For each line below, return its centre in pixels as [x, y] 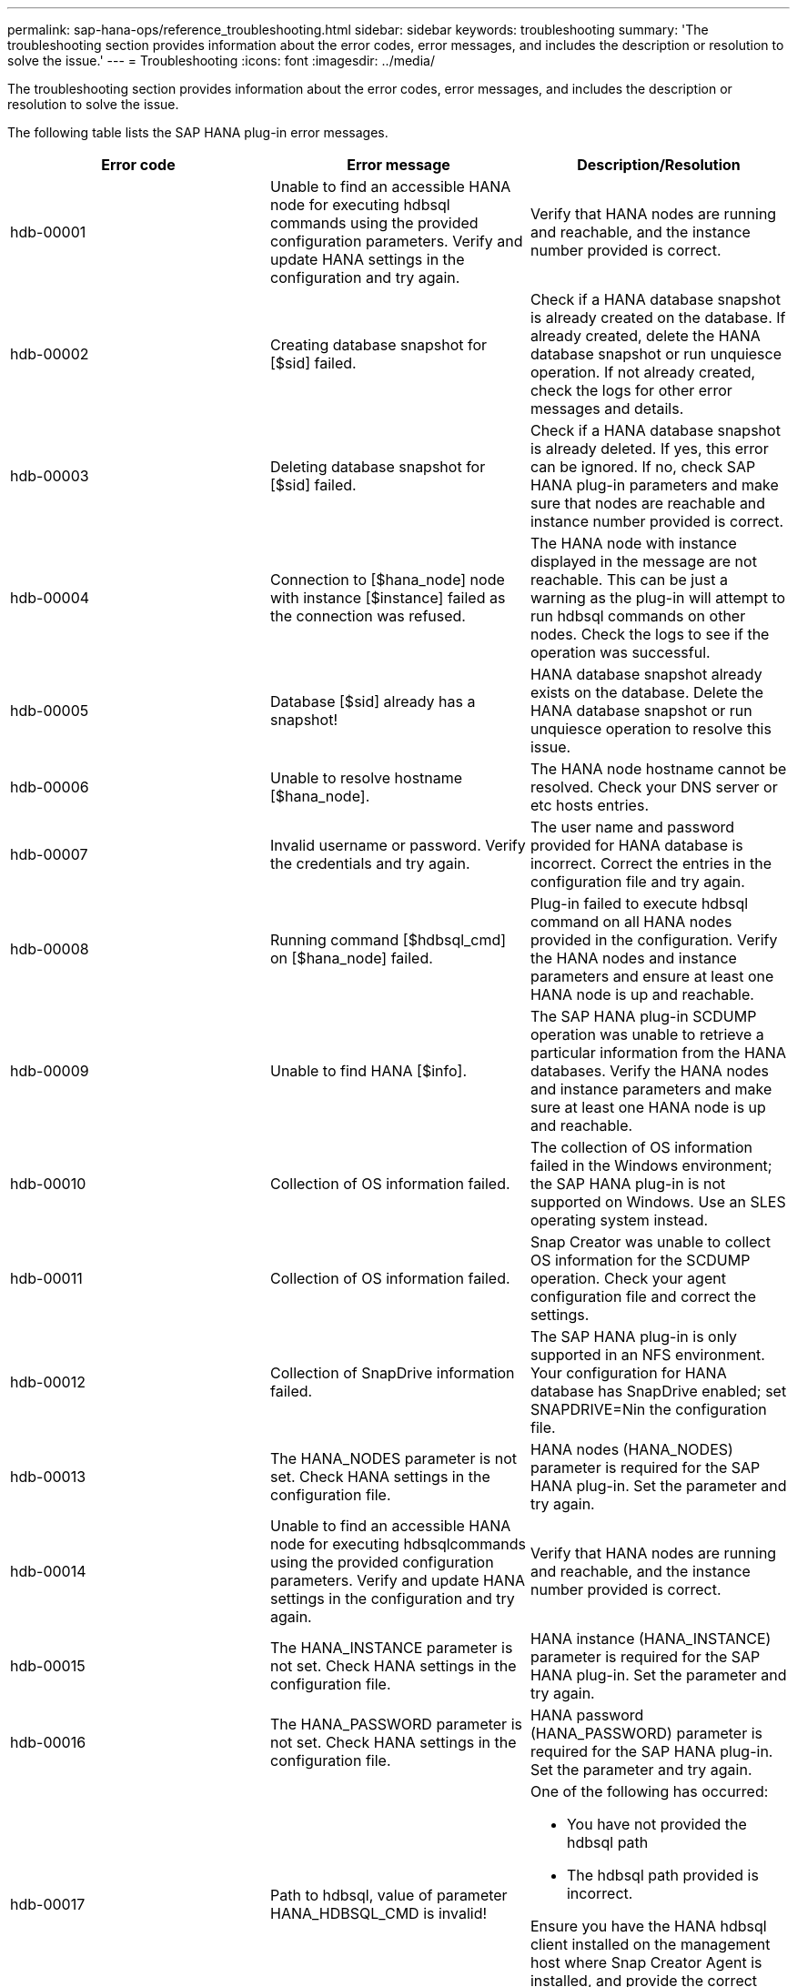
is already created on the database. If [658, 318]
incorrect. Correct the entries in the [651, 863]
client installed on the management [650, 1944]
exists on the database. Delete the [646, 692]
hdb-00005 [50, 711]
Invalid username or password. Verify [398, 845]
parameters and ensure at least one [652, 976]
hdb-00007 [49, 854]
